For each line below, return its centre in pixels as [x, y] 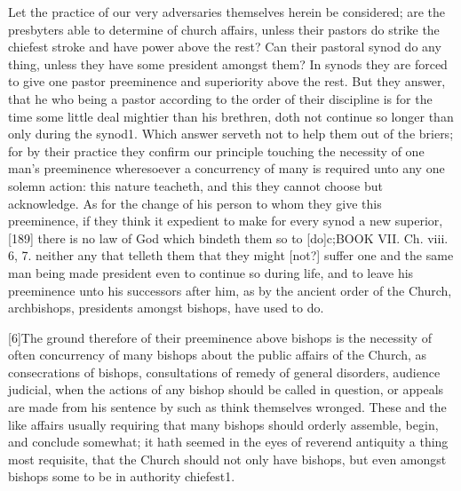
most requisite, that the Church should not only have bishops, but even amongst [227, 459]
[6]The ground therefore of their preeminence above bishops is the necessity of [220, 337]
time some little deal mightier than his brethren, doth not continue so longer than [231, 116]
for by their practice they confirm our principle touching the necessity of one [216, 150]
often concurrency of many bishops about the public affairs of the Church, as [218, 355]
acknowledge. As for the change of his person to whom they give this [195, 203]
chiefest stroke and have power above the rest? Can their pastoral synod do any [225, 47]
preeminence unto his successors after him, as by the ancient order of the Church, [230, 290]
